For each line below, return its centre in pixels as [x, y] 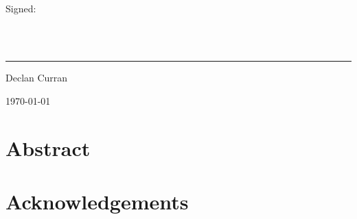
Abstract [48, 147]
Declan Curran [37, 78]
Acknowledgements [97, 202]
